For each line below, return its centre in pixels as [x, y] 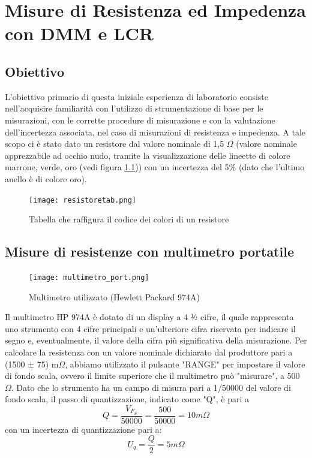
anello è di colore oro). [46, 178]
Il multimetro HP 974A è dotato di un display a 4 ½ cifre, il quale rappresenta [149, 317]
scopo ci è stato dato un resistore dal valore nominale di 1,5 [115, 144]
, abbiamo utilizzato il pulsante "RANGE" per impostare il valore [185, 364]
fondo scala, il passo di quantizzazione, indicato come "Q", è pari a [127, 399]
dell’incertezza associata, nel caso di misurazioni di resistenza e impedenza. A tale [155, 132]
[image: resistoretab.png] [82, 200]
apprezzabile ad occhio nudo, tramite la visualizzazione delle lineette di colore [148, 155]
